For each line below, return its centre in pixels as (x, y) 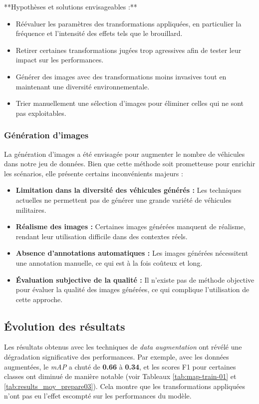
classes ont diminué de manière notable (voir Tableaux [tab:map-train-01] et (120, 376)
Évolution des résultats (65, 326)
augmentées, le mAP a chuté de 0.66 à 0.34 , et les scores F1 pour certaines (120, 366)
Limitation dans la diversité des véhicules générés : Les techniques (129, 190)
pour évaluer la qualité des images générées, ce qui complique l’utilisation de (132, 289)
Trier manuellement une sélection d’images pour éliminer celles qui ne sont (129, 103)
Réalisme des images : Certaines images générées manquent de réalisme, (130, 226)
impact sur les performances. (60, 60)
